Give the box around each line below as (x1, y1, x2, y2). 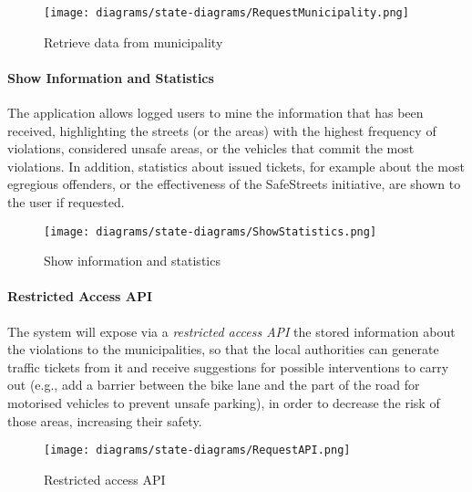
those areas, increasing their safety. (7, 411, 202, 430)
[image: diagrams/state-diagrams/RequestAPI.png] (44, 444, 351, 457)
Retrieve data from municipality (44, 32, 223, 51)
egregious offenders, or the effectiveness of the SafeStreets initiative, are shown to (7, 174, 461, 194)
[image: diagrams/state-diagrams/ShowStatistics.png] (44, 225, 377, 238)
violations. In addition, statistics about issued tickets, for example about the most (7, 156, 465, 175)
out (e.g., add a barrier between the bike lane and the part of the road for (7, 375, 420, 394)
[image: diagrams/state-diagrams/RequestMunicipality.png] (44, 6, 409, 19)
